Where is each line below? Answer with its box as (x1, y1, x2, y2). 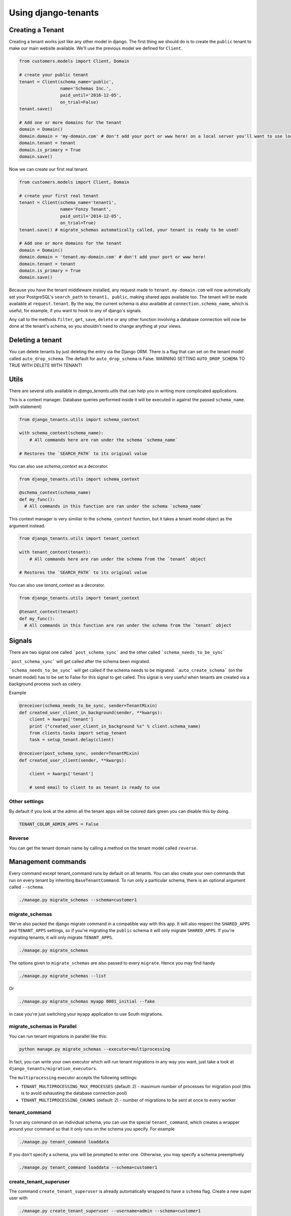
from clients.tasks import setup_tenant (29, 730, 127, 735)
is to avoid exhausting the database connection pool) (21, 1090, 127, 1096)
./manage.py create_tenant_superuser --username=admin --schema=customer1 (19, 1208, 201, 1214)
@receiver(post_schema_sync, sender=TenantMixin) (19, 751, 140, 756)
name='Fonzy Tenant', (60, 207, 112, 212)
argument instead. (9, 523, 46, 529)
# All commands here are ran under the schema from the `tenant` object (29, 556, 206, 562)
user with (9, 1195, 28, 1201)
